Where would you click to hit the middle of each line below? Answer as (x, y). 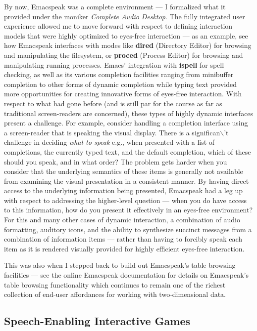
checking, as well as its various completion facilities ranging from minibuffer (119, 74)
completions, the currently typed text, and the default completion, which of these (128, 151)
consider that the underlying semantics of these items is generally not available (124, 171)
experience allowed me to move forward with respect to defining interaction (118, 26)
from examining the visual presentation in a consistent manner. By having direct (127, 181)
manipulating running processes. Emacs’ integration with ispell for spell (114, 64)
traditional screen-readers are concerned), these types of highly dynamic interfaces (129, 113)
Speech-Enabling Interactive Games (97, 321)
